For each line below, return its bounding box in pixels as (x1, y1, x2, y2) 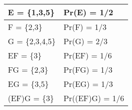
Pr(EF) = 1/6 (64, 50, 112, 61)
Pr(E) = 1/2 (64, 6, 113, 18)
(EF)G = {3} (8, 92, 54, 104)
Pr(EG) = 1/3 (64, 78, 113, 89)
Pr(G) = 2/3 (64, 35, 108, 47)
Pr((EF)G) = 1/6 (64, 92, 125, 104)
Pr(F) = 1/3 (64, 21, 107, 32)
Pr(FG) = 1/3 (64, 64, 113, 75)
